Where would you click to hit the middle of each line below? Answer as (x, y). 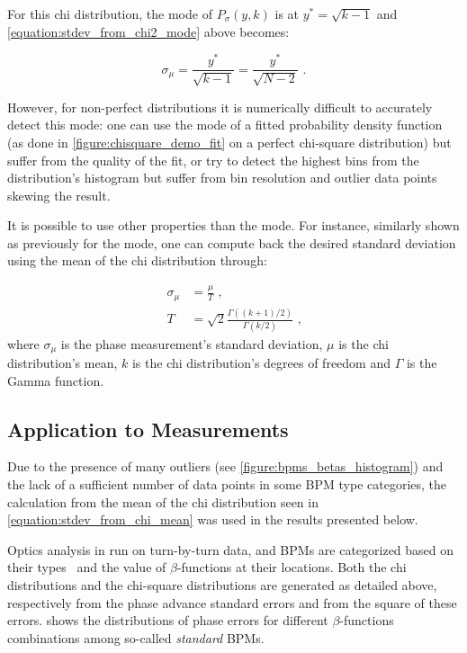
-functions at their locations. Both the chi (292, 567)
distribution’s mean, (63, 362)
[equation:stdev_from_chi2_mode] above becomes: (148, 31)
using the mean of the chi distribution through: (137, 260)
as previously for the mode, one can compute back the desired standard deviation (232, 242)
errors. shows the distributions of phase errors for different (168, 620)
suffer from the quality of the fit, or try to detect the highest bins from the (213, 160)
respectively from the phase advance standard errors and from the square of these (232, 602)
